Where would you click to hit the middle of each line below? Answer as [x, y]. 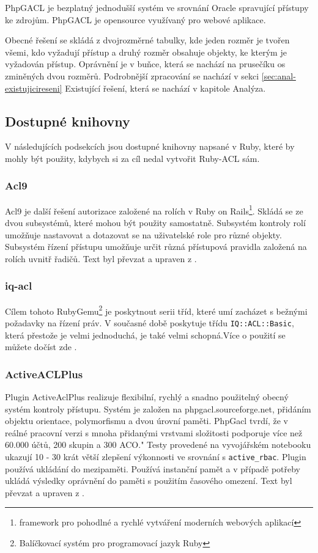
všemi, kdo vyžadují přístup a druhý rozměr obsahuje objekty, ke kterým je [146, 52]
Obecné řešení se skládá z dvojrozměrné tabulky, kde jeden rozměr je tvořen [147, 40]
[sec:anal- [279, 75]
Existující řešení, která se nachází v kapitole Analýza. [165, 88]
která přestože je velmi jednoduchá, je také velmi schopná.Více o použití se [145, 335]
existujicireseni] [34, 88]
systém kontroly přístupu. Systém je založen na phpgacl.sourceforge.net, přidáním [158, 408]
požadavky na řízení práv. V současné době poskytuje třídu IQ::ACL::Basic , [150, 322]
